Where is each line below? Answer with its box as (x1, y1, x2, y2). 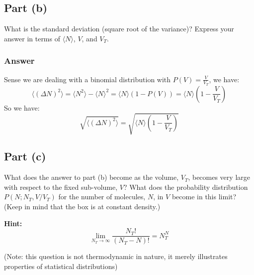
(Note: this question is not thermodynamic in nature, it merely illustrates (4, 251, 228, 262)
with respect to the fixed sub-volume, (4, 181, 118, 192)
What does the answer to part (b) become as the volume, (4, 172, 179, 182)
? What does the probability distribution (123, 181, 248, 192)
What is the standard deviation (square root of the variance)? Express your (4, 23, 234, 34)
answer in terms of (4, 33, 60, 43)
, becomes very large (188, 172, 250, 182)
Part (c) (4, 148, 46, 164)
